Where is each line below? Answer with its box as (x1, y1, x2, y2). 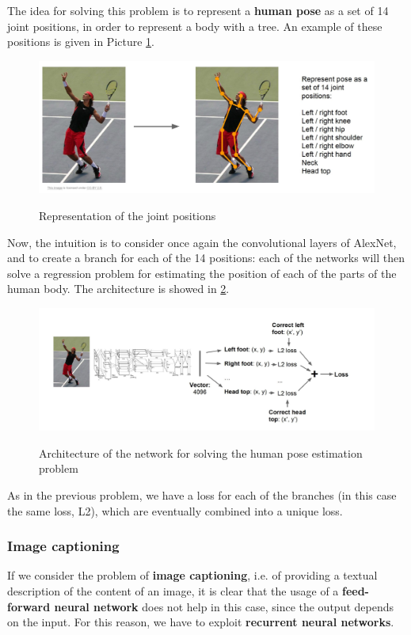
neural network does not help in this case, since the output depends (54, 598, 394, 614)
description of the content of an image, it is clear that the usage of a (7, 583, 339, 599)
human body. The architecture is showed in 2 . (7, 280, 230, 297)
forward (7, 598, 51, 614)
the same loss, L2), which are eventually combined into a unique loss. (7, 502, 343, 519)
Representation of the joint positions (39, 207, 216, 224)
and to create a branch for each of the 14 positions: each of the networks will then (7, 249, 405, 266)
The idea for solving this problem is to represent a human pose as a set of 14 (7, 2, 389, 18)
